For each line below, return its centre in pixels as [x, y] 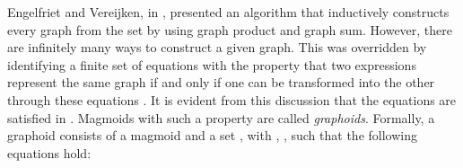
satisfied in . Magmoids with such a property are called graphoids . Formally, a [221, 117]
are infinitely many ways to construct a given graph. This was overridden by [217, 47]
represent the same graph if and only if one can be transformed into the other [221, 82]
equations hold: [49, 152]
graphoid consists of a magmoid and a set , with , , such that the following [212, 135]
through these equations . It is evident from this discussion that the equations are [232, 99]
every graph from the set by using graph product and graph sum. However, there [230, 29]
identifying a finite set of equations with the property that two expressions [212, 64]
